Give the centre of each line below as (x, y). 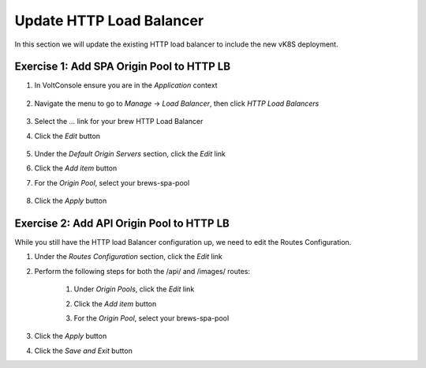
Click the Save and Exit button (84, 351)
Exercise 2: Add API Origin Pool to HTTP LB (122, 223)
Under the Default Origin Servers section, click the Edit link (130, 154)
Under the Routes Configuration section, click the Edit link (128, 257)
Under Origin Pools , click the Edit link (134, 289)
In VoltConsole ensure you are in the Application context (126, 85)
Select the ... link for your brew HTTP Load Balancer (119, 122)
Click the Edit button (67, 136)
